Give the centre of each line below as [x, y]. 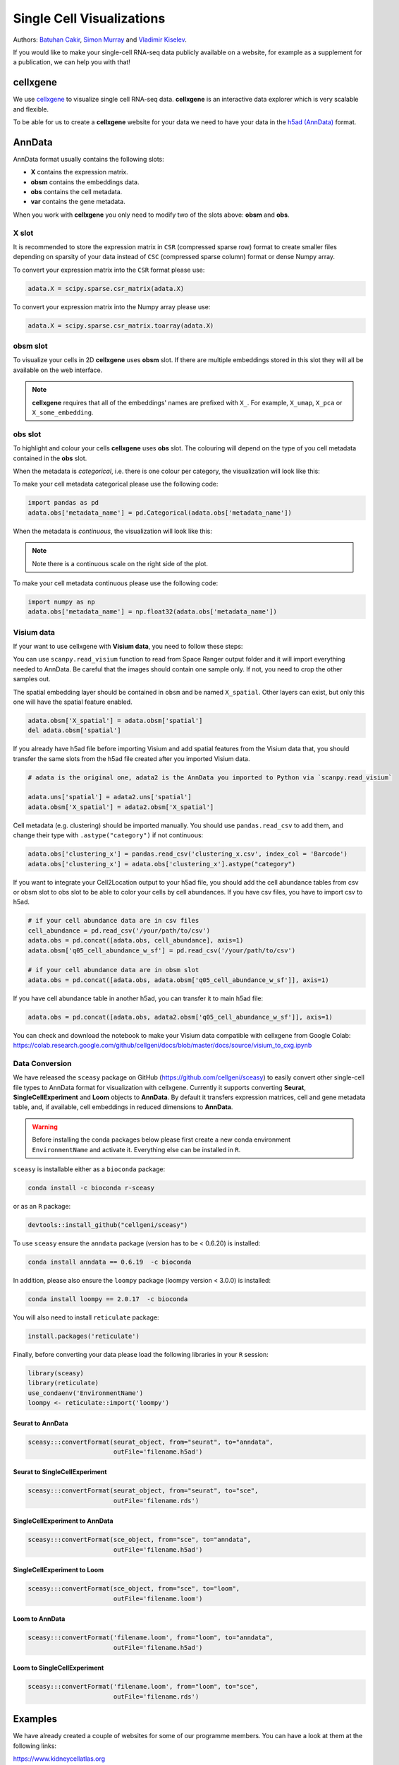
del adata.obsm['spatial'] [74, 730]
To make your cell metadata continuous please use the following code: [116, 583]
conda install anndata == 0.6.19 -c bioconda [110, 1262]
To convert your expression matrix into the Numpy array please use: [112, 306]
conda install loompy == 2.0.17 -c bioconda [108, 1299]
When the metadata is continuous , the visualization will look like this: [113, 531]
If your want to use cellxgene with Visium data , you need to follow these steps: [128, 646]
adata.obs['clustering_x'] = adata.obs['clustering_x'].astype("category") [162, 864]
